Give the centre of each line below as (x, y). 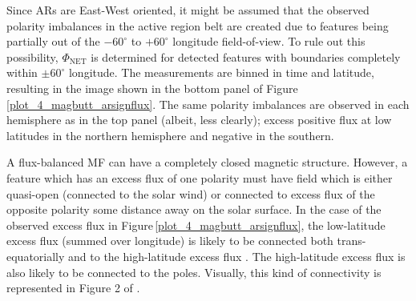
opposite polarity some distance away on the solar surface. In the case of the (194, 209)
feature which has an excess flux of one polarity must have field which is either (200, 177)
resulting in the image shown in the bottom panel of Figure (152, 88)
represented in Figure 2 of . (73, 288)
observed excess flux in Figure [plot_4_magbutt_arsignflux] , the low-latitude (196, 225)
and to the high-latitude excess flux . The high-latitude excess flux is (237, 256)
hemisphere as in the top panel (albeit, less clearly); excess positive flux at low (199, 120)
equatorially (36, 256)
